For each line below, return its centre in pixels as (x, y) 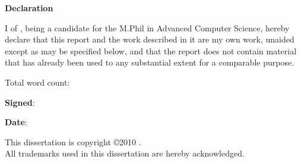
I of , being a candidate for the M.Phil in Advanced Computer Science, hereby (147, 27)
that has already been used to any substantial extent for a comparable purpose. (150, 62)
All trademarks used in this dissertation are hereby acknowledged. (125, 153)
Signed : (20, 102)
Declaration (29, 8)
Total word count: (37, 82)
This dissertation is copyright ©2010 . (73, 141)
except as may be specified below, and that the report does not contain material (151, 50)
